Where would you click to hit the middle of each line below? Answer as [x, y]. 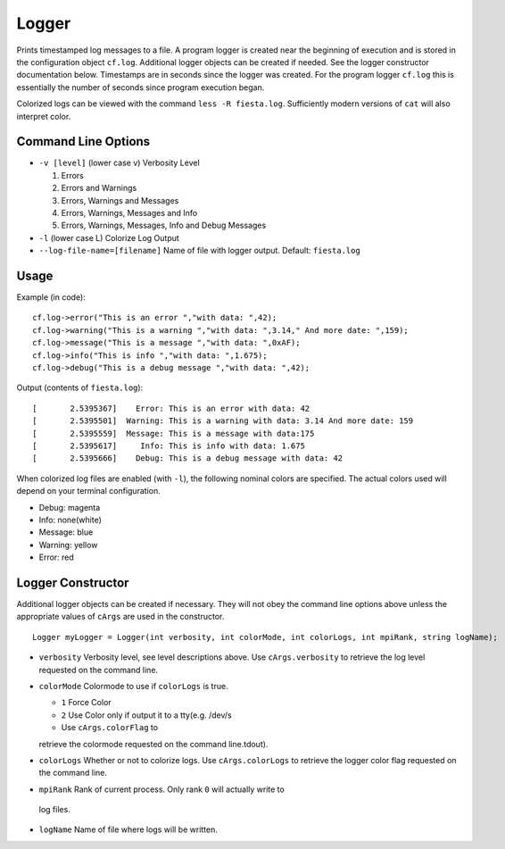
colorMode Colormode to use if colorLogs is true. [133, 686]
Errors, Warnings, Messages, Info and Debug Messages [164, 225]
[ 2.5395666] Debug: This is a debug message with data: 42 [188, 458]
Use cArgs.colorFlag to [110, 728]
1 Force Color [86, 703]
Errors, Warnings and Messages [120, 200]
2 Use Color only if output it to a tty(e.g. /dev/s [146, 715]
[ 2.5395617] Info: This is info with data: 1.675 [169, 445]
